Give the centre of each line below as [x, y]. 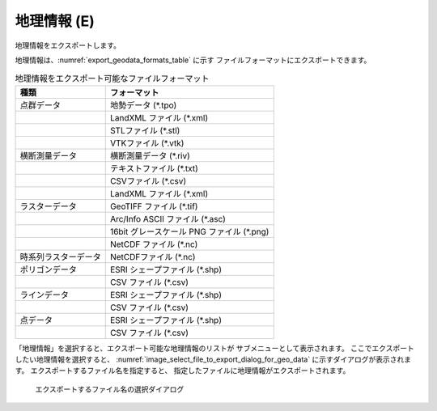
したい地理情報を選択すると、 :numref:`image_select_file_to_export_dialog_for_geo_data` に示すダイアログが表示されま [213, 359]
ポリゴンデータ [48, 269]
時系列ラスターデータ [60, 256]
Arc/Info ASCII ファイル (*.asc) [168, 218]
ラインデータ [44, 294]
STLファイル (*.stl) [145, 130]
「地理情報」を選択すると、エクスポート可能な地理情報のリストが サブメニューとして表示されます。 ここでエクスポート [214, 348]
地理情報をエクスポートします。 [68, 45]
